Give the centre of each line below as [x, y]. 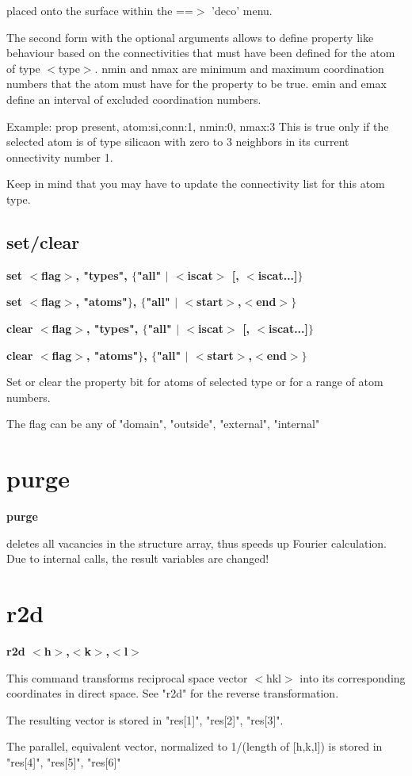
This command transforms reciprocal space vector [127, 677]
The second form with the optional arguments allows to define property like [190, 37]
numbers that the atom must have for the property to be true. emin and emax [196, 84]
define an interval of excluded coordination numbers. [134, 99]
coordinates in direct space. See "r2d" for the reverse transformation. [173, 693]
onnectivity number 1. [60, 157]
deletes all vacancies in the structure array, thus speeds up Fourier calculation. [197, 543]
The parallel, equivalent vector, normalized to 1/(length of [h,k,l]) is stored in [195, 746]
